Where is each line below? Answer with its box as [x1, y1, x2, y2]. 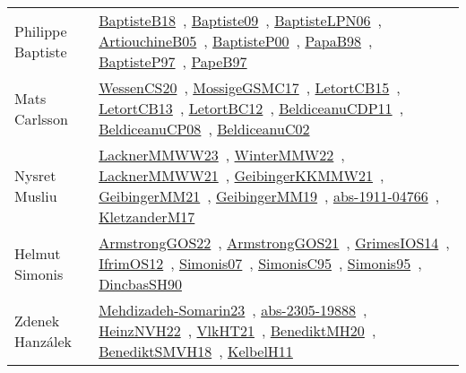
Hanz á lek [14, 330, 73, 351]
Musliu [14, 186, 57, 206]
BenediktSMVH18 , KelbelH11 [99, 341, 293, 361]
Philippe [14, 20, 67, 41]
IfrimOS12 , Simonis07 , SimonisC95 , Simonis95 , [99, 253, 422, 273]
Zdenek [14, 309, 60, 331]
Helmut [14, 242, 61, 264]
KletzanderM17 [99, 206, 195, 227]
